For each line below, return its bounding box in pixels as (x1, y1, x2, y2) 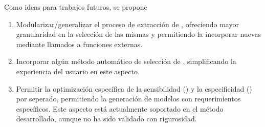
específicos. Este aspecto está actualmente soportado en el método (16, 103, 224, 114)
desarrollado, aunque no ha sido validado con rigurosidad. (16, 113, 197, 124)
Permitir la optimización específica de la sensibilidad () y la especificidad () (16, 83, 252, 94)
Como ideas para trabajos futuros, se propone (4, 2, 147, 12)
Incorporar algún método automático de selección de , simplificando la (16, 56, 236, 67)
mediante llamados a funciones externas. (16, 38, 143, 49)
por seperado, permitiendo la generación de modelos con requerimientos (16, 93, 241, 104)
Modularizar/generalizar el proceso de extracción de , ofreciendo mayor (16, 18, 239, 29)
